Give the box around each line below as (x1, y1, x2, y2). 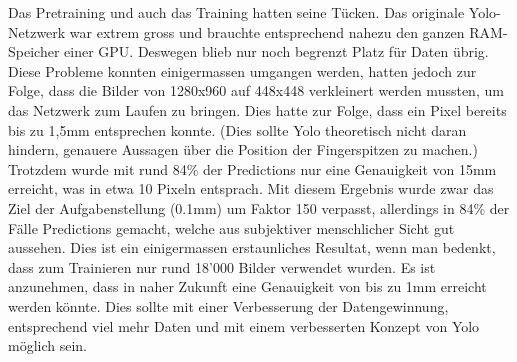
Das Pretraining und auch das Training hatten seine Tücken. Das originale (8, 2, 465, 22)
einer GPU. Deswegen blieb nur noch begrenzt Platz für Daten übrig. (64, 41, 489, 62)
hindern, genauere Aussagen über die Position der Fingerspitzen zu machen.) (8, 139, 478, 160)
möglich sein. (8, 335, 88, 356)
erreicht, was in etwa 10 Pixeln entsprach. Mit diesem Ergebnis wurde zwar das (8, 178, 494, 199)
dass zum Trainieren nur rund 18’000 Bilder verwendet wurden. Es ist (8, 256, 436, 277)
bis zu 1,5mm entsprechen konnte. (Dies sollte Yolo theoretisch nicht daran (8, 119, 467, 140)
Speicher (8, 41, 60, 62)
